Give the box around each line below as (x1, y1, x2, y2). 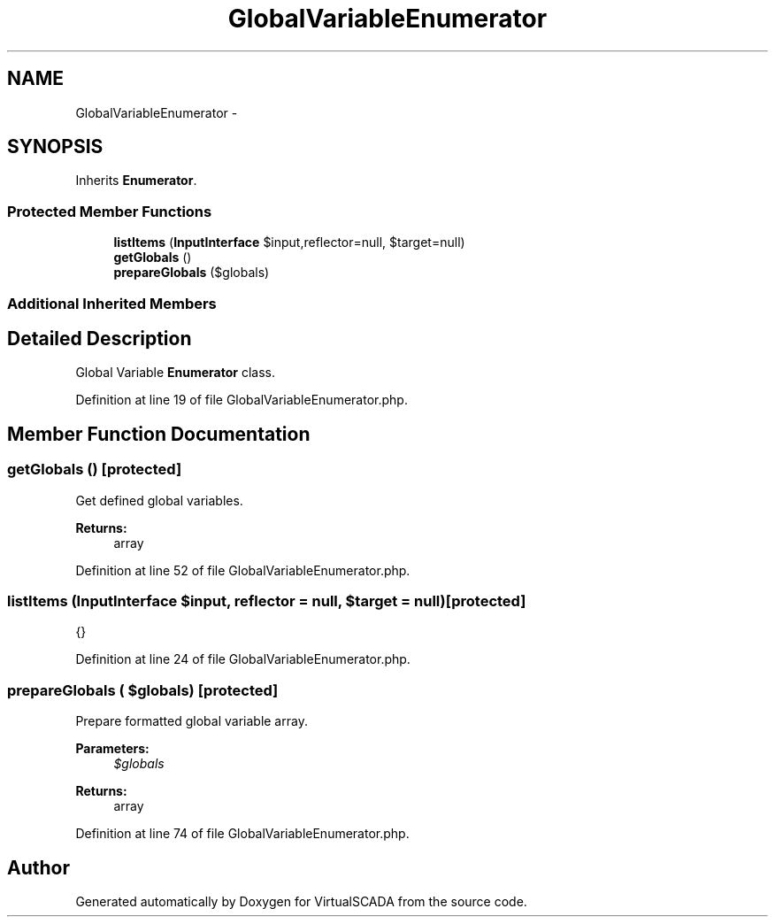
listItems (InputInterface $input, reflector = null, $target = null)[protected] (7, 592, 526, 610)
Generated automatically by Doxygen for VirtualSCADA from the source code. (75, 893, 527, 909)
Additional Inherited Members (7, 294, 217, 312)
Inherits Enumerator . (75, 173, 197, 189)
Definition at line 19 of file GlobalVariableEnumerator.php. (75, 392, 408, 408)
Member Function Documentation (7, 422, 311, 445)
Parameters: (75, 741, 150, 757)
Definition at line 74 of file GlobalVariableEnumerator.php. (75, 826, 410, 842)
